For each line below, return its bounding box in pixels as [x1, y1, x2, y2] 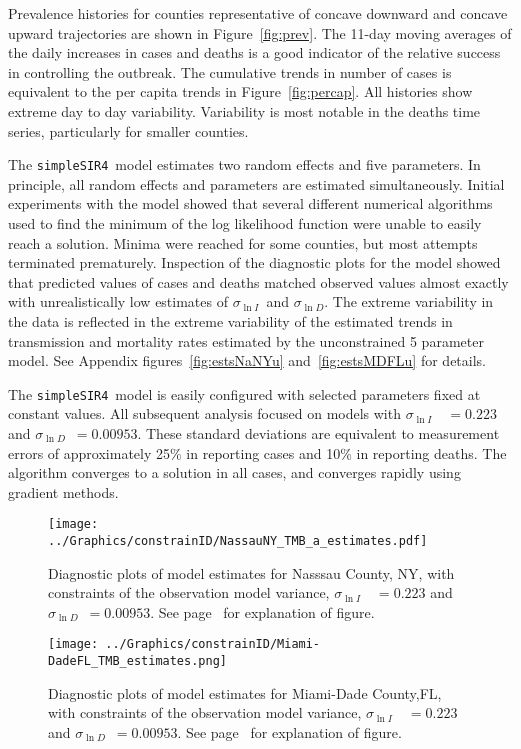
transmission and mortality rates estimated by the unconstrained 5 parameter [8, 330, 484, 351]
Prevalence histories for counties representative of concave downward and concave [8, 3, 508, 23]
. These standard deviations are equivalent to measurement [137, 423, 500, 443]
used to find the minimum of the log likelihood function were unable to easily [8, 213, 482, 233]
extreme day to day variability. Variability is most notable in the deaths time [8, 100, 481, 121]
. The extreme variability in [324, 291, 494, 312]
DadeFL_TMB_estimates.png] [48, 654, 227, 669]
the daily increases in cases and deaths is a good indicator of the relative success [8, 42, 501, 63]
